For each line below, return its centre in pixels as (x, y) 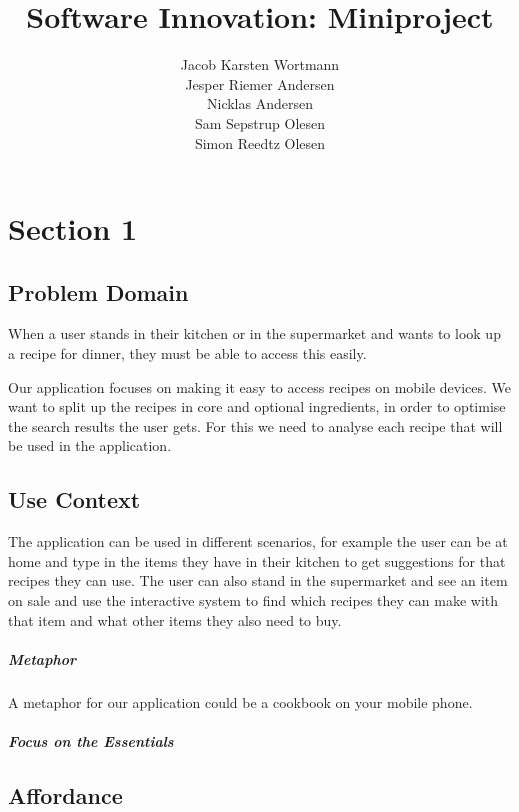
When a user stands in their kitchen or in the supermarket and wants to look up (254, 333)
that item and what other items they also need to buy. (175, 619)
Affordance (65, 794)
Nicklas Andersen (260, 103)
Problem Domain (98, 291)
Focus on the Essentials (91, 740)
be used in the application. (90, 445)
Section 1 (73, 228)
